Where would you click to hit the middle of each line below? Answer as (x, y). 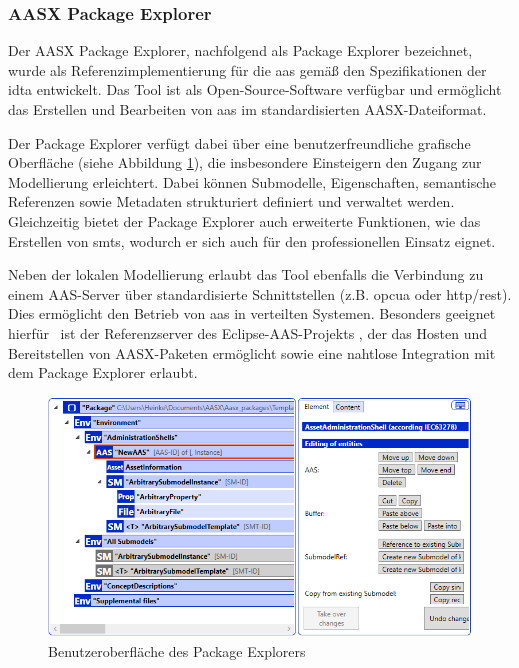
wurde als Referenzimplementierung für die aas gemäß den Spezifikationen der (247, 69)
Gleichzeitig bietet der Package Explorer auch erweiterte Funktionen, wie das (244, 220)
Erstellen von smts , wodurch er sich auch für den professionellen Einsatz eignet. (252, 240)
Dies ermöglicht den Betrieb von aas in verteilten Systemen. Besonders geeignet (252, 313)
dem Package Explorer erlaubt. (103, 372)
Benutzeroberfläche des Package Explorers (177, 650)
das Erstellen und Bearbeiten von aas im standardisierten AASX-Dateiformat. (247, 109)
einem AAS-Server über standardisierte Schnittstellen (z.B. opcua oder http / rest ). (260, 293)
